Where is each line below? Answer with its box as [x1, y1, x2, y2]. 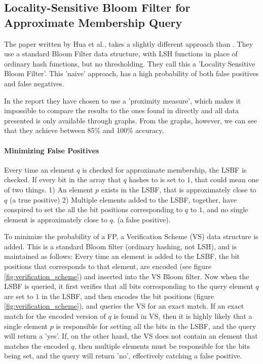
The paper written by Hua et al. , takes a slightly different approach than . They [4, 38, 253, 49]
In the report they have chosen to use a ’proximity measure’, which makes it [4, 95, 241, 106]
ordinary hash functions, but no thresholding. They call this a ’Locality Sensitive [4, 58, 255, 69]
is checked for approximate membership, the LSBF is [82, 164, 247, 175]
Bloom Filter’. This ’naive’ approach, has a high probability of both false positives [4, 68, 259, 79]
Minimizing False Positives [4, 145, 99, 155]
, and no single [202, 204, 248, 215]
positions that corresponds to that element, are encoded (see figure [4, 261, 211, 272]
